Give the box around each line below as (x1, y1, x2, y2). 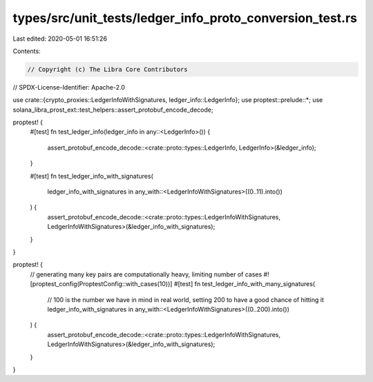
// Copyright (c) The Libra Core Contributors (27, 66, 188, 73)
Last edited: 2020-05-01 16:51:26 (12, 34, 107, 43)
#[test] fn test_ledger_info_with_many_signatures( (173, 280, 316, 288)
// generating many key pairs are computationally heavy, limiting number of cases (30, 270, 262, 279)
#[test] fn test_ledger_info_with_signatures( (30, 172, 153, 180)
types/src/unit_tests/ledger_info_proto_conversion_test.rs (12, 10, 358, 26)
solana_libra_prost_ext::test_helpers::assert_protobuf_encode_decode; (12, 105, 213, 114)
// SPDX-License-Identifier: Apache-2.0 (12, 83, 126, 91)
